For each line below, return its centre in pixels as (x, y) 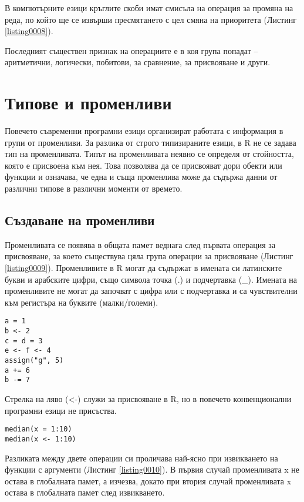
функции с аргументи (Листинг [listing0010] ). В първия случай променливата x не (152, 469)
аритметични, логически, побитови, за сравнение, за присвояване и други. (138, 62)
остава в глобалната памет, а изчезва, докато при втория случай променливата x (148, 481)
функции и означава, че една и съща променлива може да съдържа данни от (141, 177)
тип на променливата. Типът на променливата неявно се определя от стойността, (149, 154)
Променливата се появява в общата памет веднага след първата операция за (140, 244)
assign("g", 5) (34, 361)
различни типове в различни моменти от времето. (94, 188)
